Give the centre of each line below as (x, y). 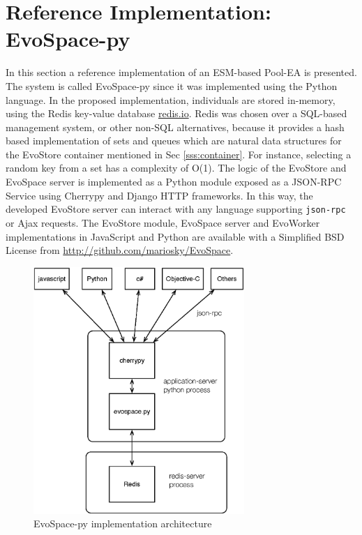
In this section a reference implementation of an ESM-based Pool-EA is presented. (181, 72)
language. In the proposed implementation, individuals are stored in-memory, (171, 99)
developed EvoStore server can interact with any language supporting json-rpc (176, 209)
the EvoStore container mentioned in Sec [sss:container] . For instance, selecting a (179, 154)
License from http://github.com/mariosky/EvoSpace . (120, 250)
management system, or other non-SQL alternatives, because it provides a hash (175, 127)
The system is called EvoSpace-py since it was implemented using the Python (172, 85)
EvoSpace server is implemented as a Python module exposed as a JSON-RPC (174, 182)
